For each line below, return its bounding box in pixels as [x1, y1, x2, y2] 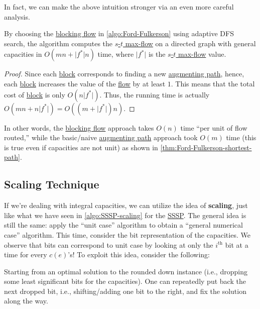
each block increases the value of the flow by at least [4, 78, 166, 88]
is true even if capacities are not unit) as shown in [4, 142, 158, 152]
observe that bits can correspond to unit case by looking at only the [4, 239, 213, 250]
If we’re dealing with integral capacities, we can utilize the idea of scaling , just [4, 200, 248, 211]
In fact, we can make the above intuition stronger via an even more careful [4, 2, 234, 12]
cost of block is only [4, 89, 65, 99]
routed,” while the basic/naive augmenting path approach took [4, 132, 198, 143]
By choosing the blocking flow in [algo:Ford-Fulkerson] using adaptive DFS [4, 28, 234, 39]
